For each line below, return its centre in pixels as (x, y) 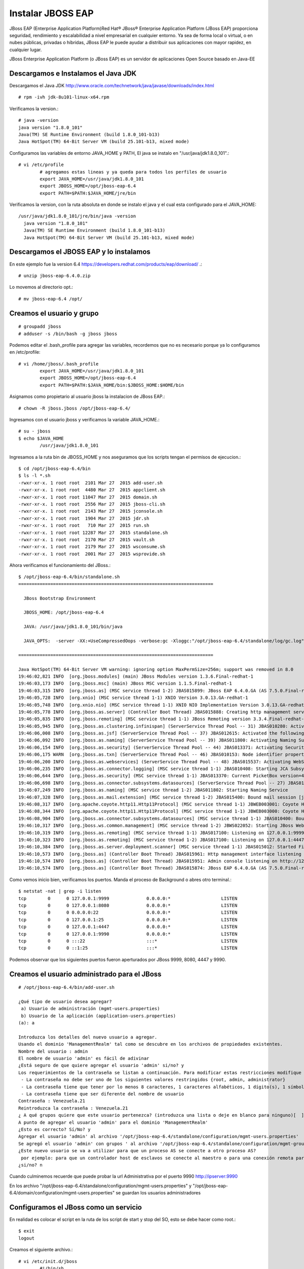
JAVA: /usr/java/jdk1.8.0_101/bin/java (73, 627)
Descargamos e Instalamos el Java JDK (73, 73)
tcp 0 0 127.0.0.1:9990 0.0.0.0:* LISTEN (128, 934)
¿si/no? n (30, 1165)
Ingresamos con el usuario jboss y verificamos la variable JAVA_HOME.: (84, 420)
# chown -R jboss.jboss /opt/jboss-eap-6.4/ (75, 408)
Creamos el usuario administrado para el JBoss (85, 974)
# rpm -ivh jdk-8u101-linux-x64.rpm (64, 97)
